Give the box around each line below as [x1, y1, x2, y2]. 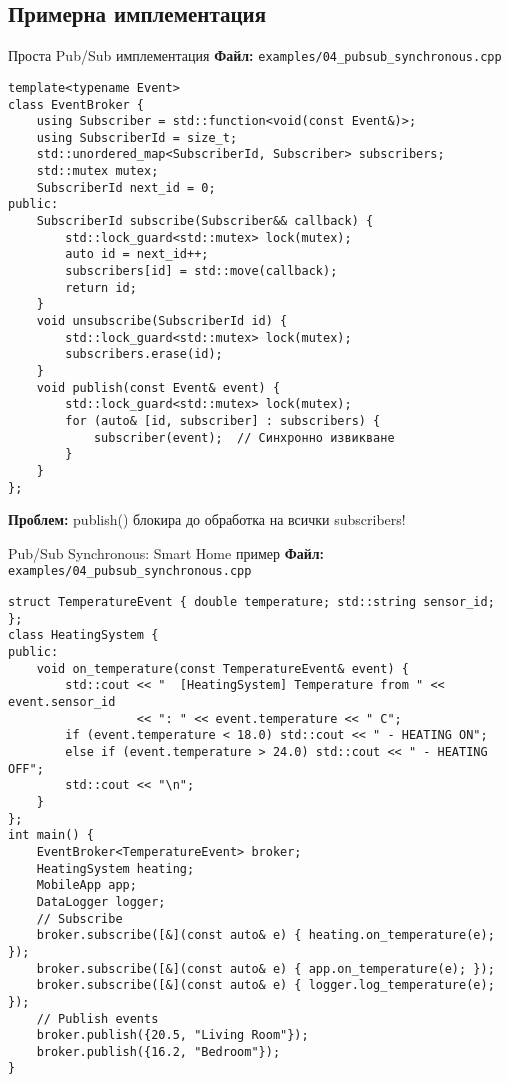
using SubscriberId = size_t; [36, 130, 238, 145]
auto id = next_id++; [65, 247, 209, 262]
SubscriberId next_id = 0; [36, 180, 216, 195]
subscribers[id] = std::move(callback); [65, 264, 338, 279]
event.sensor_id [8, 695, 116, 710]
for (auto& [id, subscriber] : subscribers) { [65, 413, 381, 428]
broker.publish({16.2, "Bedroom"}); [36, 1044, 281, 1059]
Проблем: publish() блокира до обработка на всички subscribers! [8, 509, 406, 530]
